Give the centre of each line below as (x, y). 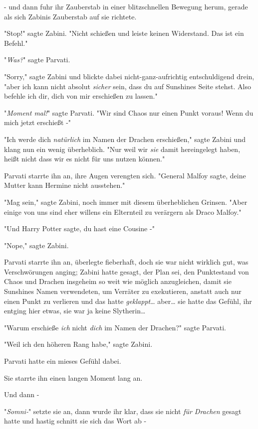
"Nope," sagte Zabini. (36, 245)
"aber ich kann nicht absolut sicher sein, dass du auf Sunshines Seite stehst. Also (128, 86)
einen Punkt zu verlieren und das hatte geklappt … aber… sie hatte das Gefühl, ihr (128, 301)
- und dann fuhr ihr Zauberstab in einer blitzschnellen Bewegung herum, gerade (126, 6)
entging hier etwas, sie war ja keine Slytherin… (75, 311)
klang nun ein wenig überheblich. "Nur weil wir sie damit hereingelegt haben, (122, 149)
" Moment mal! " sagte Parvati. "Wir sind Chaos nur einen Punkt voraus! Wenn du (129, 112)
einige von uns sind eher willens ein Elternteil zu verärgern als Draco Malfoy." (123, 212)
